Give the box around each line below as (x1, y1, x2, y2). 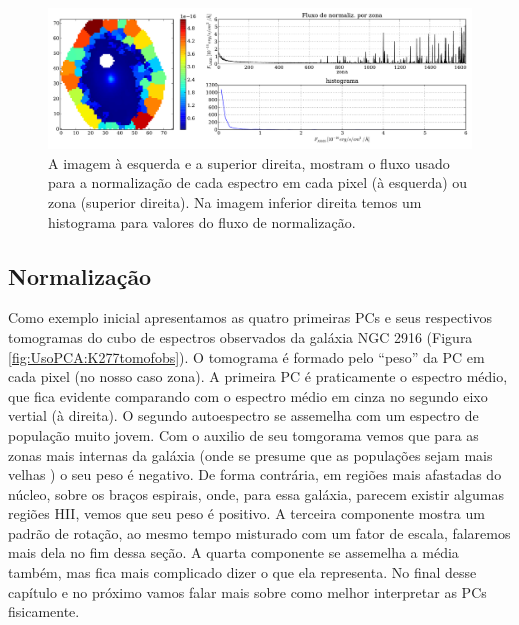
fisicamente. (8, 601, 80, 622)
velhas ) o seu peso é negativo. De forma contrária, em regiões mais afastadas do (8, 464, 502, 485)
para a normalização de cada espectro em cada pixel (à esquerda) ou (48, 172, 468, 193)
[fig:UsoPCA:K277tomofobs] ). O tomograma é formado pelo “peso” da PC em (8, 346, 485, 367)
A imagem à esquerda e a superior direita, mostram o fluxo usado (48, 152, 450, 173)
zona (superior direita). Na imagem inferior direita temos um (48, 191, 422, 212)
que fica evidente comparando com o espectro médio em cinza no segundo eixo (8, 385, 488, 406)
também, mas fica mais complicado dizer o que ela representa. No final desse (8, 562, 477, 583)
